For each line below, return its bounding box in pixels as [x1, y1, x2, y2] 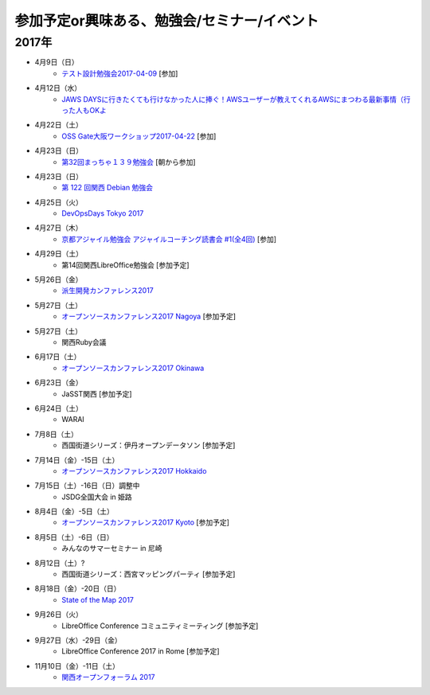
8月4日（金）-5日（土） [34, 506, 115, 517]
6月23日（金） [34, 378, 83, 388]
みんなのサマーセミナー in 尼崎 [61, 544, 162, 553]
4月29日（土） [34, 249, 84, 259]
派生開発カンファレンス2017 [61, 286, 154, 295]
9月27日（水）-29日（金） [34, 635, 123, 645]
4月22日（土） [34, 120, 84, 130]
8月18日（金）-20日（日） [34, 584, 121, 593]
